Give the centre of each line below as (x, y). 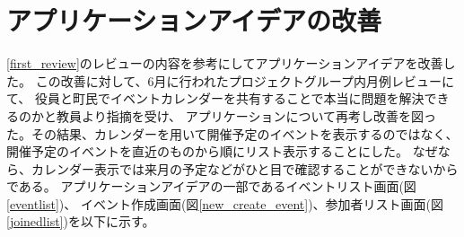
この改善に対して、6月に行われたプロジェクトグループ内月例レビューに (245, 80)
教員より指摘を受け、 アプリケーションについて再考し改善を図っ (246, 115)
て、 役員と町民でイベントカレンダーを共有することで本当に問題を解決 (215, 98)
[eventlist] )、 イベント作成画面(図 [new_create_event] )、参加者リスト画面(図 (225, 203)
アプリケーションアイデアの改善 (194, 20)
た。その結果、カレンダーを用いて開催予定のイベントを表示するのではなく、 (232, 133)
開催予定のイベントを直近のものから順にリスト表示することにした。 (207, 151)
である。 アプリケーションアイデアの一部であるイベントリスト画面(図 (211, 186)
